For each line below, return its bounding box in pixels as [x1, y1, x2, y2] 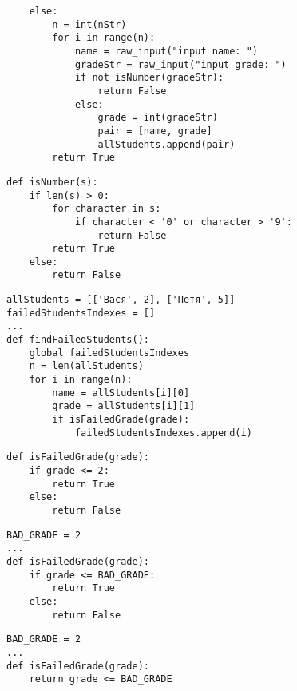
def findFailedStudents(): [6, 334, 149, 346]
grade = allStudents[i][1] [52, 400, 196, 412]
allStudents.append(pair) [97, 138, 236, 150]
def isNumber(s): [6, 176, 98, 188]
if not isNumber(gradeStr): [74, 72, 224, 84]
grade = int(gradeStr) [97, 112, 218, 124]
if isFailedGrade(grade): [52, 414, 190, 426]
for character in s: [52, 203, 161, 215]
